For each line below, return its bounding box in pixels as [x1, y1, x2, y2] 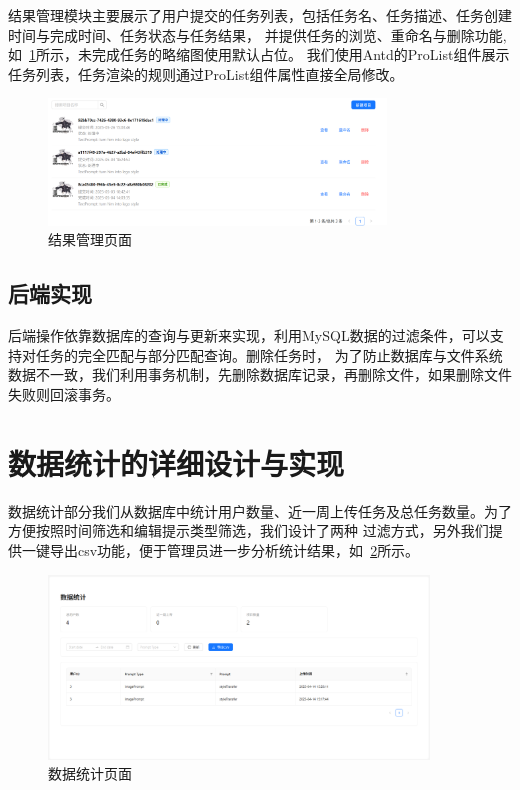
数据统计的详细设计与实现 [8, 442, 345, 483]
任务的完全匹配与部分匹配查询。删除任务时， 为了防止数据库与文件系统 [35, 344, 503, 365]
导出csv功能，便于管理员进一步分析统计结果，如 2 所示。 [49, 539, 420, 560]
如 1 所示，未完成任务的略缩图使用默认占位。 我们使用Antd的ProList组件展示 [8, 44, 510, 65]
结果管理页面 [48, 229, 132, 250]
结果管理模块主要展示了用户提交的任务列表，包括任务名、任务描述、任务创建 [8, 5, 512, 25]
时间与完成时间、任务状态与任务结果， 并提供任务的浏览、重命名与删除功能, [8, 24, 507, 45]
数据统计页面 [48, 763, 132, 784]
